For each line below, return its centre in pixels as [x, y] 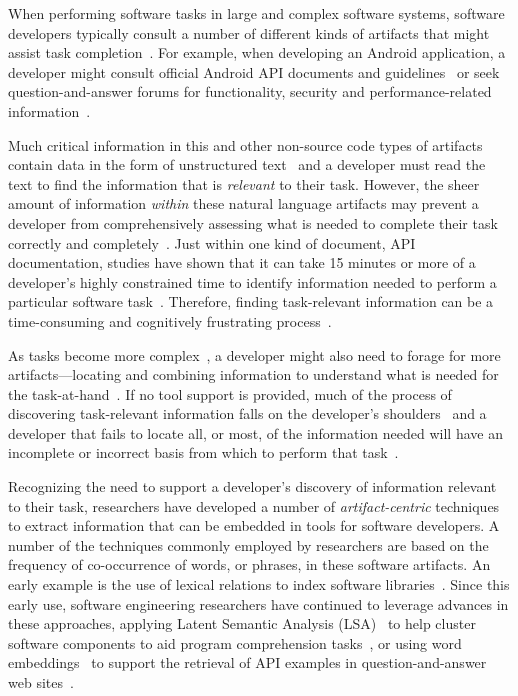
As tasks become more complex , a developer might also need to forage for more [254, 354]
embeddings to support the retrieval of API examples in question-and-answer [247, 662]
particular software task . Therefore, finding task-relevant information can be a [251, 301]
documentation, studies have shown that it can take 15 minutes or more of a [242, 262]
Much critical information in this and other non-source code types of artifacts [245, 144]
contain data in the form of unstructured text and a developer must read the [247, 164]
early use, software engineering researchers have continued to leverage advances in [258, 603]
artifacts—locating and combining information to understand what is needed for [253, 374]
